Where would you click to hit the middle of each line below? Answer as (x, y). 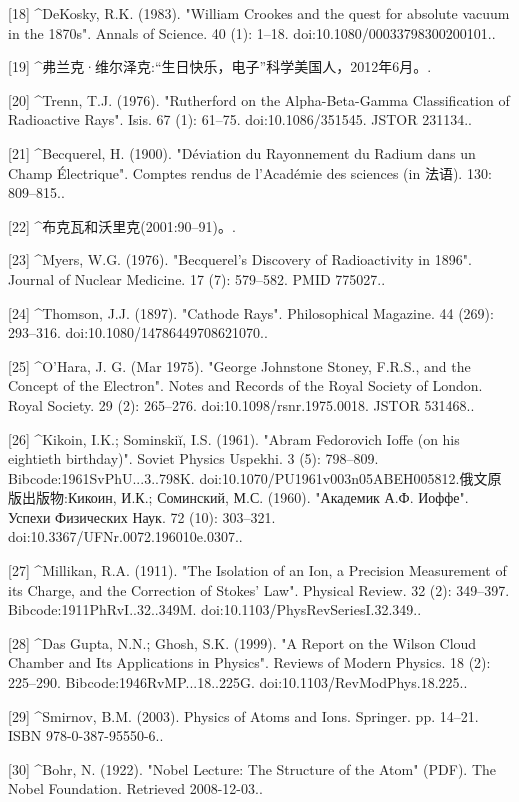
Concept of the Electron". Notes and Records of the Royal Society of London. (245, 385)
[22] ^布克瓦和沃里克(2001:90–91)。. (122, 225)
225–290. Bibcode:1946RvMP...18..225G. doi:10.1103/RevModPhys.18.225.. (238, 682)
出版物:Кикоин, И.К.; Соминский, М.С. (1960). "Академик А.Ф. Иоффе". (245, 497)
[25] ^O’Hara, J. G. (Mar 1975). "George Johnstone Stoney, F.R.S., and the (239, 365)
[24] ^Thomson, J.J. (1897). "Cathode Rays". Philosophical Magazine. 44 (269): (251, 312)
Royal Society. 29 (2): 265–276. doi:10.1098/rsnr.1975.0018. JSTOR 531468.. (241, 404)
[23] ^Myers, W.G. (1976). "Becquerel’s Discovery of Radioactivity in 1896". (240, 259)
